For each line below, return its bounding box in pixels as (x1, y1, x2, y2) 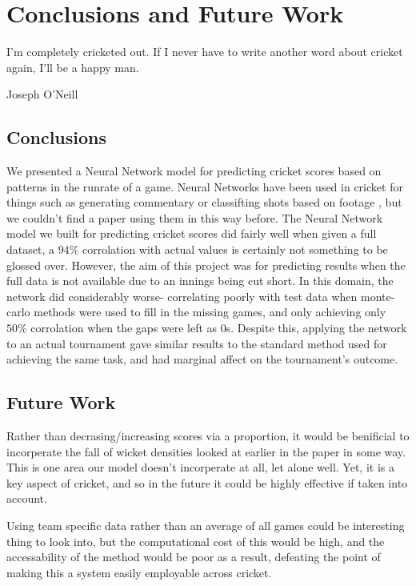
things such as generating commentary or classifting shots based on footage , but (6, 194, 402, 211)
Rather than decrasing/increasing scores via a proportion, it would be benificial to (6, 427, 410, 444)
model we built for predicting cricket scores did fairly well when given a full (6, 225, 377, 242)
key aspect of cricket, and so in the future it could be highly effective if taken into (6, 474, 408, 491)
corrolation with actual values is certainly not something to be (82, 241, 388, 258)
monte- (361, 287, 395, 304)
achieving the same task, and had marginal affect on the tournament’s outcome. (6, 351, 398, 367)
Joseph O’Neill (6, 86, 78, 102)
